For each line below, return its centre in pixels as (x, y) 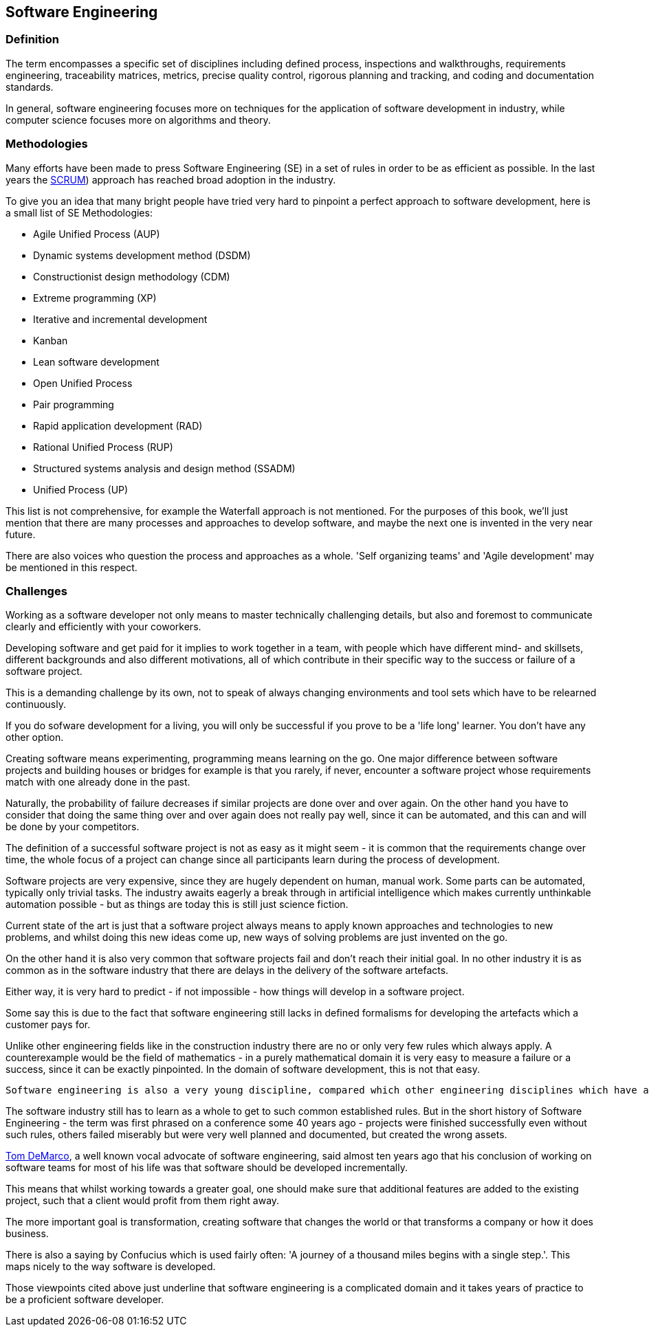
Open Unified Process (83, 383)
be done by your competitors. (73, 827)
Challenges (36, 591)
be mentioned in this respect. (71, 567)
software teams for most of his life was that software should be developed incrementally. (207, 1168)
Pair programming (74, 404)
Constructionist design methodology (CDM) (132, 276)
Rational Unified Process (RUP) (103, 447)
